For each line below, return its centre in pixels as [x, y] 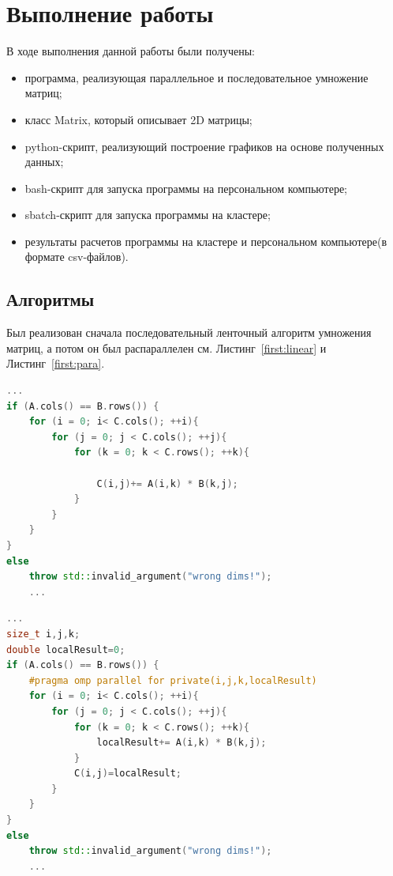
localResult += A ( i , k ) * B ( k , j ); [182, 743]
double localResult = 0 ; [66, 649]
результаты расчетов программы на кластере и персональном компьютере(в [206, 241]
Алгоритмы [51, 299]
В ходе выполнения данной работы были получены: [131, 51]
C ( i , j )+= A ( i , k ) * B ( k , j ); [167, 483]
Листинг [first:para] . [56, 363]
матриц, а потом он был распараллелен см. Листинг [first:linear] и [167, 347]
